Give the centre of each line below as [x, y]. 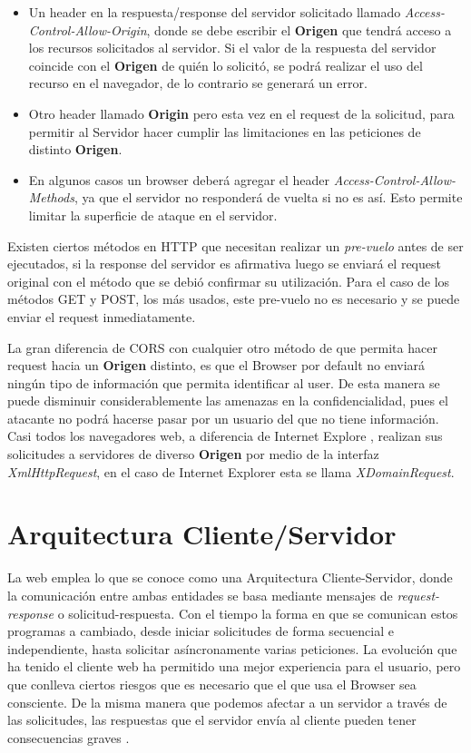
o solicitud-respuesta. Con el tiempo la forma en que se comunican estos [258, 613]
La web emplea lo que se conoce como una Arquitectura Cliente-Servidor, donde [230, 577]
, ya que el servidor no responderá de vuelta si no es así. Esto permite [268, 197]
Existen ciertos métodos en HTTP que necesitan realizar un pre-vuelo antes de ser [235, 245]
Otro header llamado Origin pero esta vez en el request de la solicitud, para [241, 113]
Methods [51, 197]
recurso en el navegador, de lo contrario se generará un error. [198, 83]
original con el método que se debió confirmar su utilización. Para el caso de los [229, 281]
